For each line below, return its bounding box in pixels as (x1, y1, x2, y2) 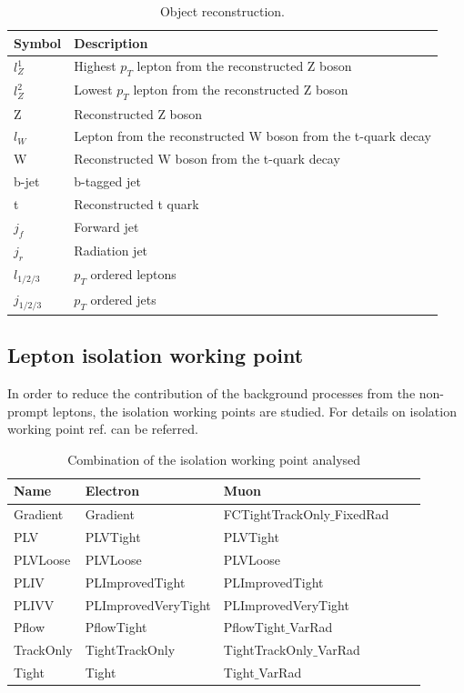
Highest (74, 56, 116, 75)
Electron (85, 481, 140, 500)
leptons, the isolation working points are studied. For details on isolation (52, 401, 457, 420)
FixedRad (334, 505, 389, 524)
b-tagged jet (74, 172, 141, 191)
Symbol (14, 33, 62, 52)
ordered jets (90, 290, 156, 309)
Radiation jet (74, 241, 148, 260)
